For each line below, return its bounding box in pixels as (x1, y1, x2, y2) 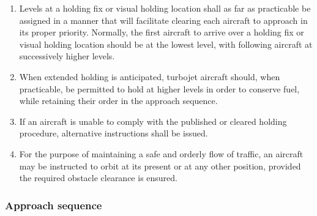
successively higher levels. (19, 50, 115, 62)
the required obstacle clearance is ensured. (19, 171, 177, 184)
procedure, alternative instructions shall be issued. (19, 127, 208, 140)
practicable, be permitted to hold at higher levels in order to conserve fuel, (19, 82, 300, 95)
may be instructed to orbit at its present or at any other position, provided (19, 159, 301, 172)
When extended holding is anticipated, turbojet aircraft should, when (19, 70, 280, 83)
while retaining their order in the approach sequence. (19, 94, 218, 107)
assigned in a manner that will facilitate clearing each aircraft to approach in (19, 13, 308, 26)
